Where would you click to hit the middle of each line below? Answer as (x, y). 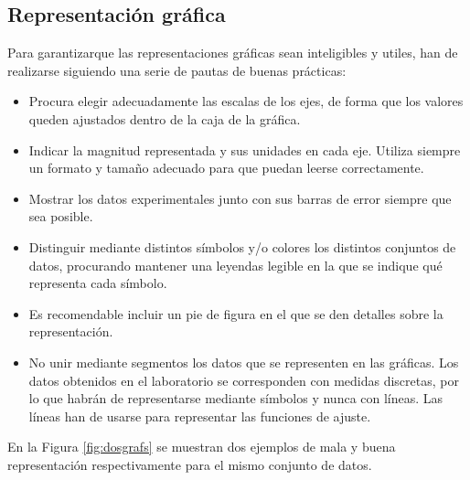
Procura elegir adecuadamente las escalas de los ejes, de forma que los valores (246, 101)
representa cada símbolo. (98, 283)
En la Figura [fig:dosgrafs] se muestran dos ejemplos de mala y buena (202, 447)
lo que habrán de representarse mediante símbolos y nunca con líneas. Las (236, 398)
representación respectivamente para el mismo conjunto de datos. (190, 464)
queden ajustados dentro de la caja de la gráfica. (165, 118)
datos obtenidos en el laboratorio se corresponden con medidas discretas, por (244, 380)
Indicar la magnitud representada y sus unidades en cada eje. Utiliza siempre (245, 149)
